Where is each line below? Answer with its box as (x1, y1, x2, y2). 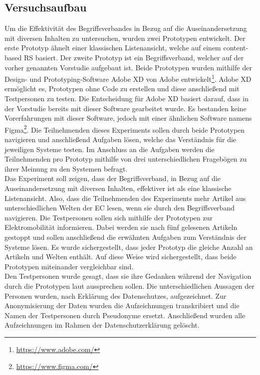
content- (223, 42, 249, 53)
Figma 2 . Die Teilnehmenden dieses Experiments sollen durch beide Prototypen (4, 123, 245, 135)
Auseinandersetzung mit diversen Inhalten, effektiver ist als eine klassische (4, 183, 232, 193)
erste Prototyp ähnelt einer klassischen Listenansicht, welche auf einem (4, 42, 221, 53)
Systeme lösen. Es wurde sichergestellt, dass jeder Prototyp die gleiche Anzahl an (4, 241, 253, 252)
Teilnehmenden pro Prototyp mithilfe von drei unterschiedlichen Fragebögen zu (4, 154, 247, 164)
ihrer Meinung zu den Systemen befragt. (4, 163, 128, 174)
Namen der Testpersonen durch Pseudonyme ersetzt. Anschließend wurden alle (4, 310, 246, 320)
